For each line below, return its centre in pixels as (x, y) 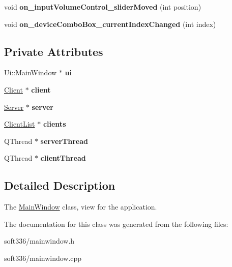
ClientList (20, 124)
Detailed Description (60, 185)
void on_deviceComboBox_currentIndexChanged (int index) (110, 24)
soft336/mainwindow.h (39, 241)
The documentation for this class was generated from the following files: (116, 224)
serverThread (64, 141)
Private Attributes (54, 51)
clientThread (63, 158)
